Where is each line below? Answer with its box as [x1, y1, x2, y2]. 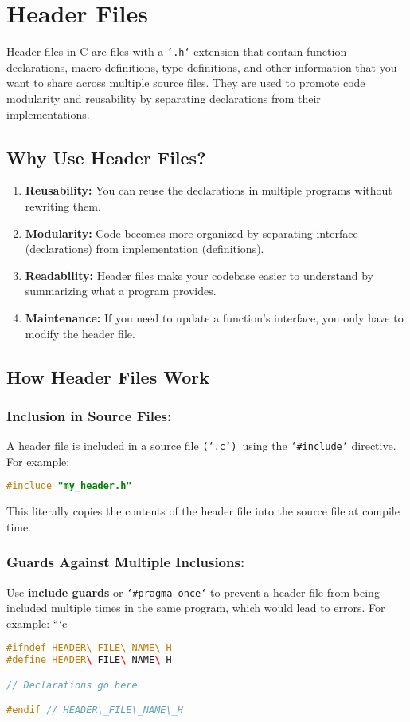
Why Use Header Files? [6, 144, 206, 169]
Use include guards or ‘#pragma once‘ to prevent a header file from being [6, 583, 380, 600]
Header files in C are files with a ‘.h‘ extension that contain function [6, 43, 347, 60]
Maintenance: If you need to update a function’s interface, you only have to [25, 309, 404, 325]
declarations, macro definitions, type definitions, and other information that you [6, 58, 397, 75]
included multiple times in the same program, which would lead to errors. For [6, 599, 385, 616]
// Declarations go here [6, 679, 138, 691]
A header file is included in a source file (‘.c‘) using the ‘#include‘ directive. [6, 437, 396, 454]
